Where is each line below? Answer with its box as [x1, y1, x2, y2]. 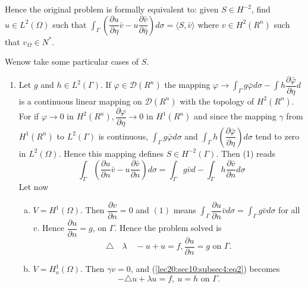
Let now [18, 181, 49, 193]
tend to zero [255, 129, 300, 142]
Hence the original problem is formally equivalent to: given [5, 3, 219, 15]
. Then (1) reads [216, 147, 276, 159]
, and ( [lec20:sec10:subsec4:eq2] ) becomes [130, 262, 280, 275]
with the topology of [180, 94, 254, 107]
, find [251, 3, 271, 15]
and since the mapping [194, 110, 276, 122]
